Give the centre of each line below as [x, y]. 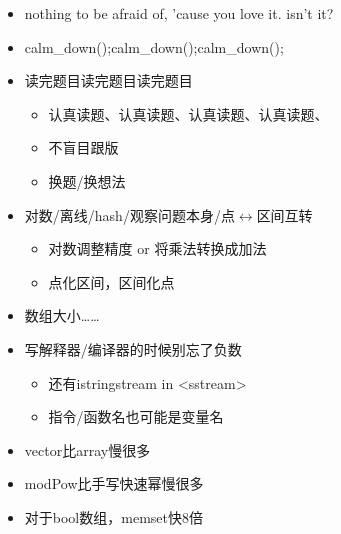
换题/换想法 [87, 180]
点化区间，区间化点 [111, 281]
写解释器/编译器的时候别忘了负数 [133, 348]
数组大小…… [62, 315]
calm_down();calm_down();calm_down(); [154, 46]
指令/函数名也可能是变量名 [136, 416]
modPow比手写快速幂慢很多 [114, 483]
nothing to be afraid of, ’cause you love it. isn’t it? [179, 13]
